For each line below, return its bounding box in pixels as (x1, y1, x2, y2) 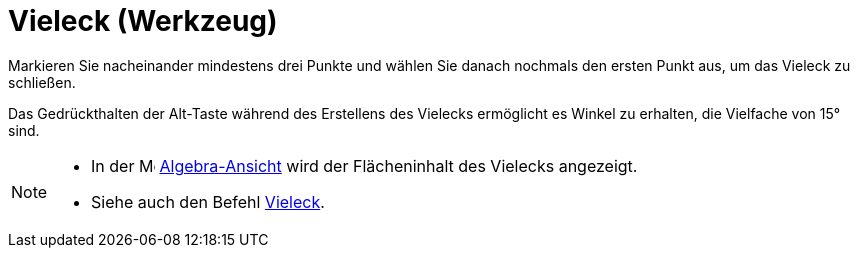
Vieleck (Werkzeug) (8, 4, 278, 38)
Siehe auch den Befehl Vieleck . (91, 191, 325, 212)
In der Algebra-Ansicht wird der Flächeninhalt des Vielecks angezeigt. (91, 155, 638, 176)
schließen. (8, 73, 76, 91)
